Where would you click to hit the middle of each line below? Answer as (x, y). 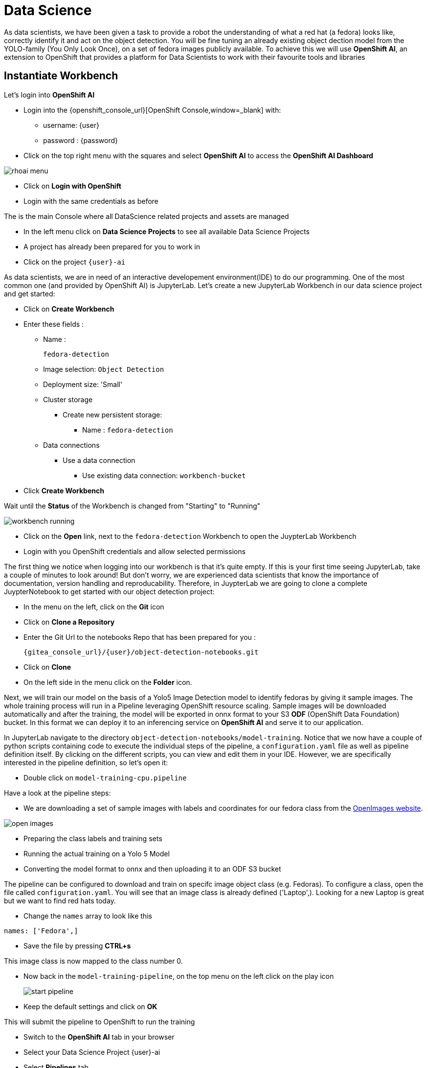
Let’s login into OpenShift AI (49, 95)
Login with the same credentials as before (91, 201)
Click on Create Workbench (69, 309)
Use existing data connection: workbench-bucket (164, 475)
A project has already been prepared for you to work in (112, 246)
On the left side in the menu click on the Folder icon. (108, 682)
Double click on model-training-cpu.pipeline (105, 777)
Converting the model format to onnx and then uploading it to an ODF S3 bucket (152, 869)
